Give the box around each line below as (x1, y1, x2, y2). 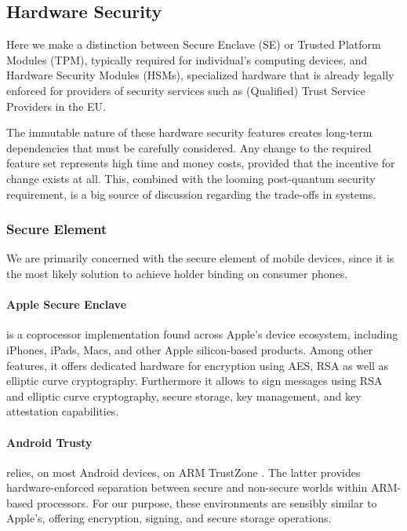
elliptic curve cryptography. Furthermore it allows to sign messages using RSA (6, 372, 383, 389)
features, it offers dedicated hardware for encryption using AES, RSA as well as (6, 357, 389, 373)
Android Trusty (6, 434, 93, 450)
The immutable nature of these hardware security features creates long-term (6, 124, 372, 141)
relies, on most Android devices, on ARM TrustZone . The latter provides (6, 463, 361, 480)
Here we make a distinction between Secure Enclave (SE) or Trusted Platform (6, 36, 381, 53)
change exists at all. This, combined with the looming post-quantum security (6, 170, 376, 186)
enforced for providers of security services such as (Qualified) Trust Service (6, 82, 365, 98)
